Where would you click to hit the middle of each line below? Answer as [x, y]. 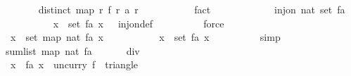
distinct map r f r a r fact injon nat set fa [192, 9]
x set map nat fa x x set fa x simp [145, 37]
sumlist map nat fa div [72, 50]
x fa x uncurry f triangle [74, 64]
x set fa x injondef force [139, 23]
